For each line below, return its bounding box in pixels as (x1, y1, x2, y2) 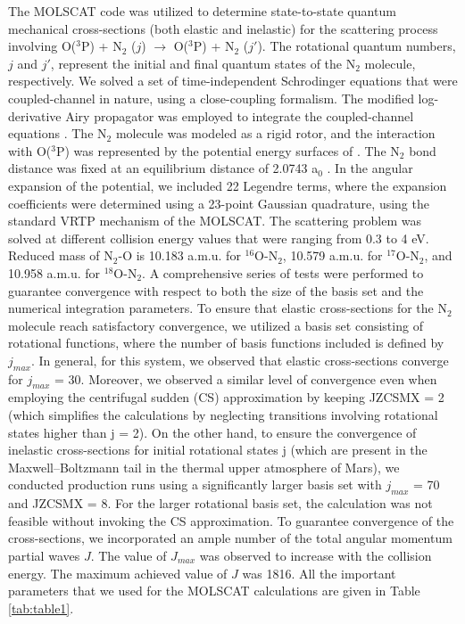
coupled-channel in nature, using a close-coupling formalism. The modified (8, 88, 414, 107)
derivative (8, 106, 62, 125)
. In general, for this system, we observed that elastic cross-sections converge (30, 350, 449, 369)
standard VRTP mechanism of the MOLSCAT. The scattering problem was (8, 211, 421, 230)
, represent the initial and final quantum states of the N (50, 53, 356, 72)
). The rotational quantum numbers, (257, 37, 456, 55)
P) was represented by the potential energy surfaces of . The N (55, 141, 400, 160)
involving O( (8, 37, 77, 55)
